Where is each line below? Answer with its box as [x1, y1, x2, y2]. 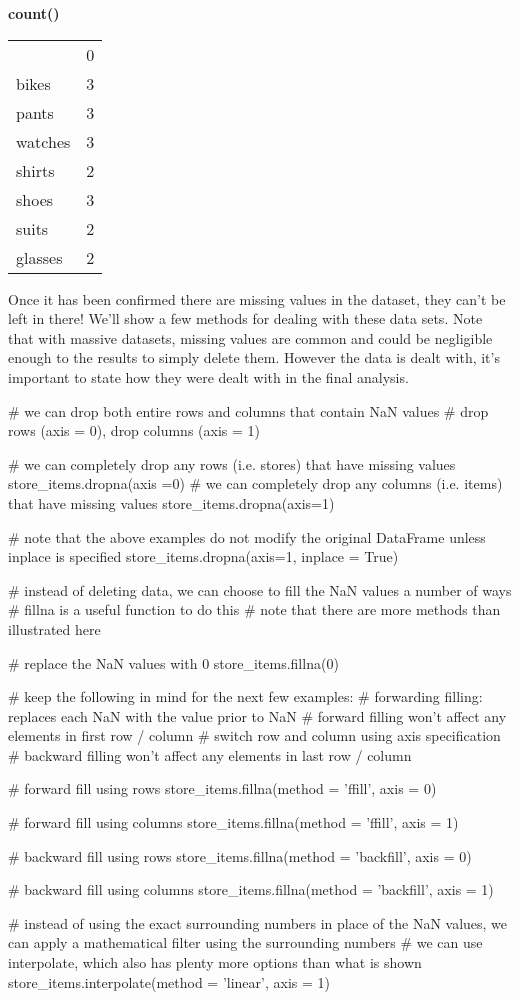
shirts [16, 158, 55, 182]
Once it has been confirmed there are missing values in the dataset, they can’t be [8, 288, 506, 309]
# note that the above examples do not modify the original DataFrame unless [8, 526, 486, 547]
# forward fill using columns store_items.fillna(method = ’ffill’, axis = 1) [8, 812, 459, 833]
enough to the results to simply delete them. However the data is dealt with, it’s [8, 347, 500, 368]
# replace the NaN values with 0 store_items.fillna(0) [8, 652, 339, 673]
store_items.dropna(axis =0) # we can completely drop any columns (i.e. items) [8, 473, 503, 494]
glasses [16, 245, 63, 269]
